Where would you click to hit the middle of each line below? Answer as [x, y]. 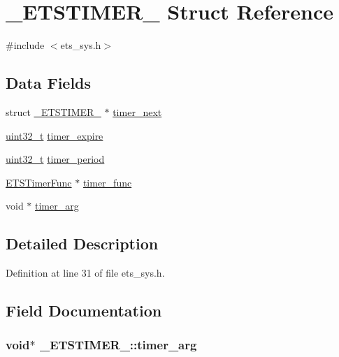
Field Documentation [84, 311]
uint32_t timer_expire [55, 135]
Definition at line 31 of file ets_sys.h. [85, 273]
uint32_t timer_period [55, 159]
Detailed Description [82, 243]
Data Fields [49, 83]
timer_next [137, 111]
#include [25, 45]
